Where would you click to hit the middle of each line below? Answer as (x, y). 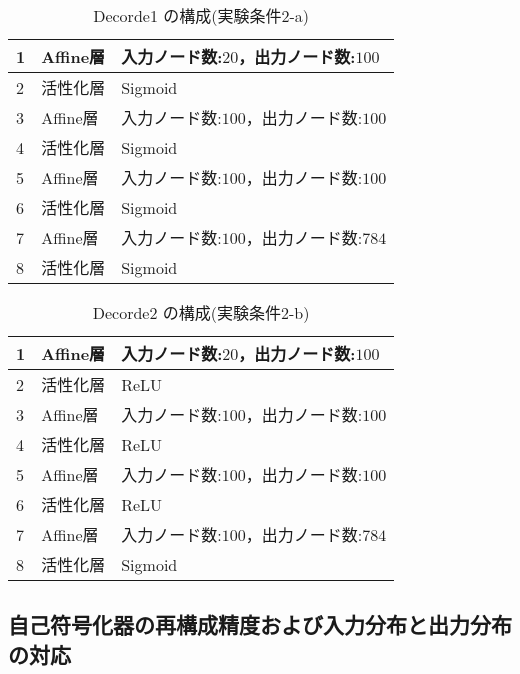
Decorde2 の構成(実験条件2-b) (201, 312)
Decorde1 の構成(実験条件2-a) (201, 15)
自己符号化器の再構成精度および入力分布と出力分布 (260, 624)
